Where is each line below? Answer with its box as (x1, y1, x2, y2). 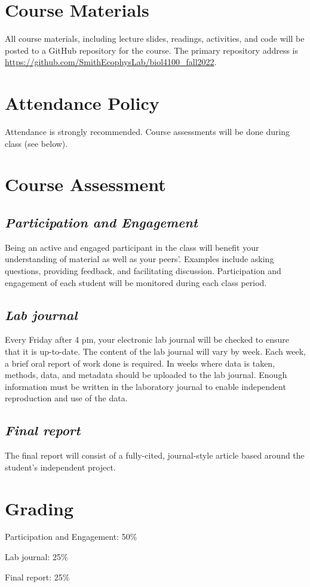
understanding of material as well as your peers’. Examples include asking (5, 253, 274, 265)
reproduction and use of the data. (5, 392, 128, 404)
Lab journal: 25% (5, 551, 68, 563)
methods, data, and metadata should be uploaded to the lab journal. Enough (5, 368, 287, 381)
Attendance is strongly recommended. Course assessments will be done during (5, 125, 290, 138)
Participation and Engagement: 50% (5, 530, 137, 543)
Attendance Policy (5, 91, 159, 115)
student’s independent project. (5, 460, 116, 473)
